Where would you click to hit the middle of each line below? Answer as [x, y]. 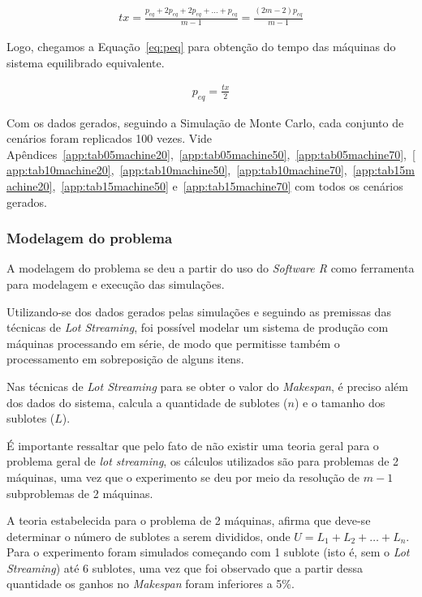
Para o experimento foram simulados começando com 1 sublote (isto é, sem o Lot [208, 552]
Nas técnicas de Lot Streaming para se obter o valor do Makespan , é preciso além [207, 386]
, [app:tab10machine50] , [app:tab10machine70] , [229, 170]
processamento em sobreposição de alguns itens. [125, 359]
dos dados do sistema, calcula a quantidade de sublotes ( [147, 402]
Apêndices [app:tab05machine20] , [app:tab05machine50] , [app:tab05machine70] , [207, 154]
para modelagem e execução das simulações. [116, 283]
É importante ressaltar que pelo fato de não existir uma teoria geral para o [193, 445]
